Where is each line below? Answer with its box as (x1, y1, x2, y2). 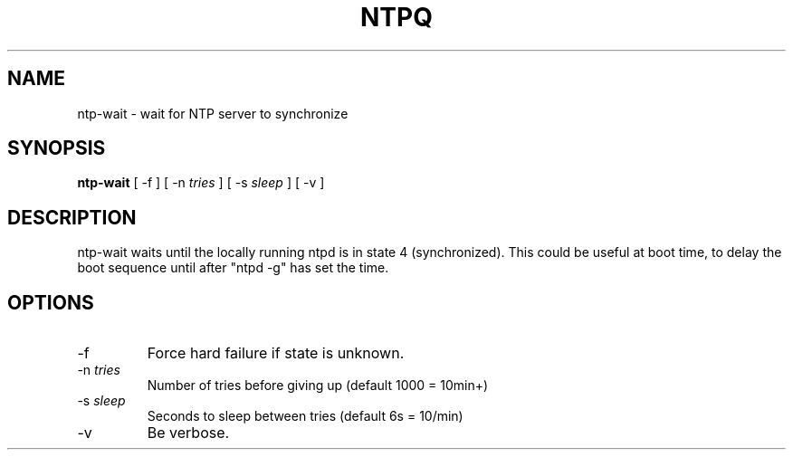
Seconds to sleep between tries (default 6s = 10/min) (147, 408, 463, 424)
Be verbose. (147, 424, 230, 443)
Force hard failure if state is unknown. (147, 344, 405, 363)
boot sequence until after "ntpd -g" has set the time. (77, 260, 389, 276)
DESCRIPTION (7, 205, 137, 229)
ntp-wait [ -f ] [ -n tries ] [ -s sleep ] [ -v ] (77, 175, 325, 191)
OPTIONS (7, 290, 94, 314)
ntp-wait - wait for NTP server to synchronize (77, 105, 349, 121)
